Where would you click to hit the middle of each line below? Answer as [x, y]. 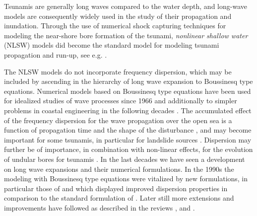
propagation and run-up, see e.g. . [56, 54]
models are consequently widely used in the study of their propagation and [118, 16]
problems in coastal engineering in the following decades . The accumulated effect [128, 110]
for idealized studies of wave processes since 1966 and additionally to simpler [121, 101]
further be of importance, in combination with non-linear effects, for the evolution [128, 149]
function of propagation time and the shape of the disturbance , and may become [128, 130]
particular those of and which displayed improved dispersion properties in [116, 188]
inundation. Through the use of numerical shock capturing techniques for [115, 26]
